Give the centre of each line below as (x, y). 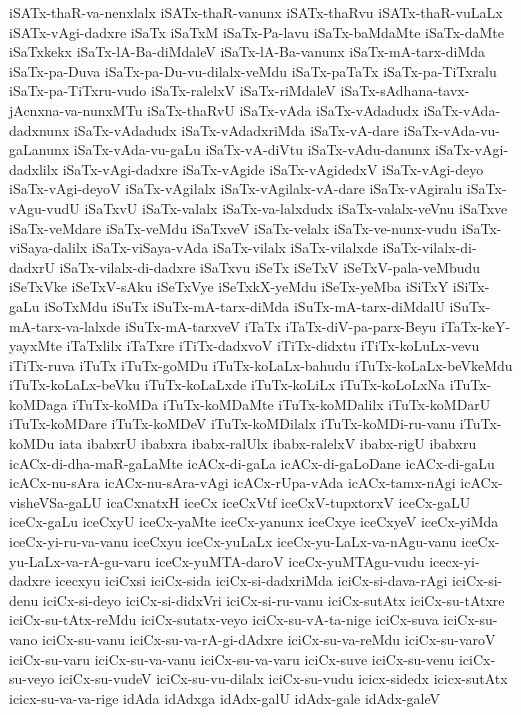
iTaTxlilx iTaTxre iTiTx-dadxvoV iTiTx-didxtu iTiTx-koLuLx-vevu (273, 345)
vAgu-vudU (44, 207)
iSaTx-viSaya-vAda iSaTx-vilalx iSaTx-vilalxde (234, 247)
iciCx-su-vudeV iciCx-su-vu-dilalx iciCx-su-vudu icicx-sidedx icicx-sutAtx (283, 678)
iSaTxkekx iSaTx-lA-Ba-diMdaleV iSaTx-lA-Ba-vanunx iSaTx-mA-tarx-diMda (247, 51)
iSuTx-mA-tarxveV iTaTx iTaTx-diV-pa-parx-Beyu (280, 325)
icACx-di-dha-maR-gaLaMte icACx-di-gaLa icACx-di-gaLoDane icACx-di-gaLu (252, 462)
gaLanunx (39, 149)
